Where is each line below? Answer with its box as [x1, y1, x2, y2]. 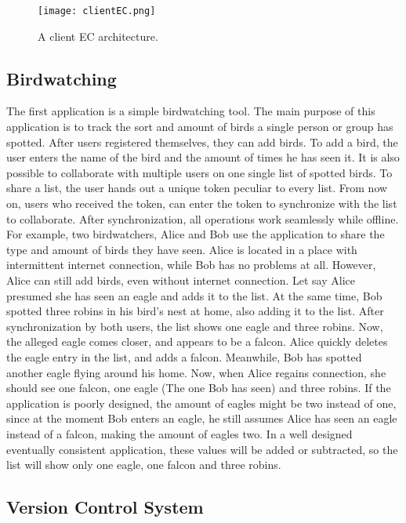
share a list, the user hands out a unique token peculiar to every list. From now [6, 180, 388, 196]
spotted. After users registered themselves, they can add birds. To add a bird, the [6, 133, 398, 150]
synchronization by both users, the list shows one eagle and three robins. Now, [6, 318, 383, 334]
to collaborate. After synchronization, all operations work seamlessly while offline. [6, 210, 399, 227]
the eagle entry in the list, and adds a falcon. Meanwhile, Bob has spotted [6, 348, 362, 365]
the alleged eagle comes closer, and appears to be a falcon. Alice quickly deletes [6, 333, 388, 350]
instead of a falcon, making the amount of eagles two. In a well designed [6, 425, 353, 441]
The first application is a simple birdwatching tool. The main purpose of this [6, 103, 375, 119]
